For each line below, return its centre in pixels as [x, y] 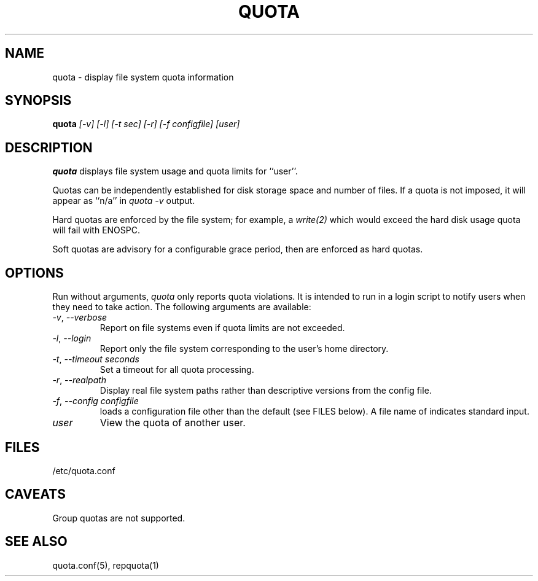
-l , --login [72, 338]
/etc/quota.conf [84, 470]
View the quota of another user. [173, 423]
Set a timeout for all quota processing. [177, 370]
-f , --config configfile [96, 401]
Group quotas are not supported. [119, 518]
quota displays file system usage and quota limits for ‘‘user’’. [175, 171]
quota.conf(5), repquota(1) [106, 565]
